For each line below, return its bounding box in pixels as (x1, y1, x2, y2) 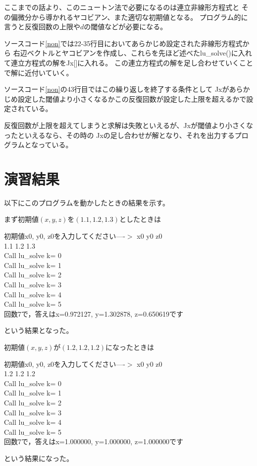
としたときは (119, 214, 161, 224)
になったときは (105, 341, 154, 352)
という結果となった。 (4, 325, 73, 335)
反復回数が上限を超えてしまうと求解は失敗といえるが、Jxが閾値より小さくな (4, 120, 253, 130)
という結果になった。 (4, 453, 73, 463)
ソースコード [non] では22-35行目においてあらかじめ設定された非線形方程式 (4, 38, 243, 48)
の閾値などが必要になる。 (84, 21, 167, 32)
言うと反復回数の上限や (4, 21, 80, 32)
